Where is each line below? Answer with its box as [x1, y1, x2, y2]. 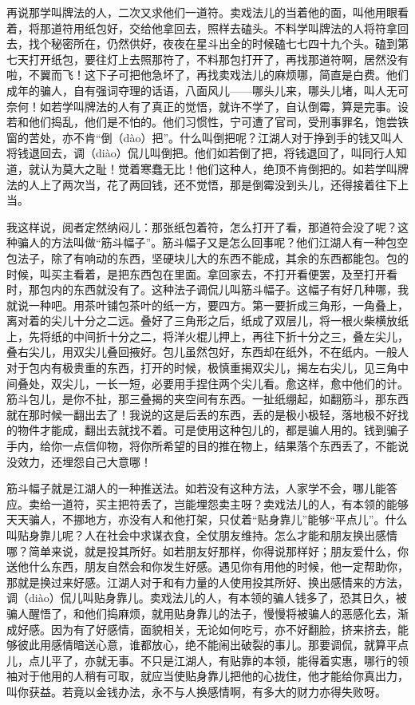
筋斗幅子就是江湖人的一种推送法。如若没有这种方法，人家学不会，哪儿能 [6, 480, 386, 497]
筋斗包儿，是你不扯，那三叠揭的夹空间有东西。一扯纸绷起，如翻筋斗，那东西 [6, 390, 409, 407]
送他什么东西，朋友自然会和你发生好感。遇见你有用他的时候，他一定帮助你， [6, 558, 409, 575]
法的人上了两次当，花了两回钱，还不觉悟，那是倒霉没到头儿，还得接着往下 [6, 176, 397, 192]
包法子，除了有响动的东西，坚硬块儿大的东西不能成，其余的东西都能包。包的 [6, 249, 409, 266]
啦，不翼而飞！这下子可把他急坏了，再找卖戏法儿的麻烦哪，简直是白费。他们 [6, 66, 409, 83]
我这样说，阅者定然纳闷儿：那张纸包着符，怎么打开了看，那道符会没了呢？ [6, 218, 397, 235]
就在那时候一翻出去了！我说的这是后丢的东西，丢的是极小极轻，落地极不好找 [6, 406, 409, 422]
